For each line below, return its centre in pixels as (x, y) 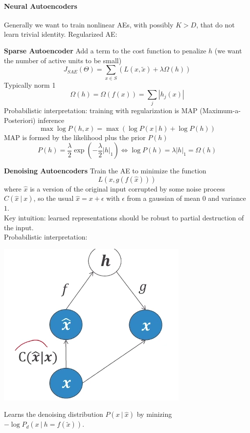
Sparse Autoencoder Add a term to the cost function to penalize (105, 50)
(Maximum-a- (220, 110)
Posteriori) (20, 120)
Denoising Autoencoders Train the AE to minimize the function (105, 171)
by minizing (154, 414)
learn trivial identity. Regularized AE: (61, 34)
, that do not (216, 24)
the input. (19, 227)
